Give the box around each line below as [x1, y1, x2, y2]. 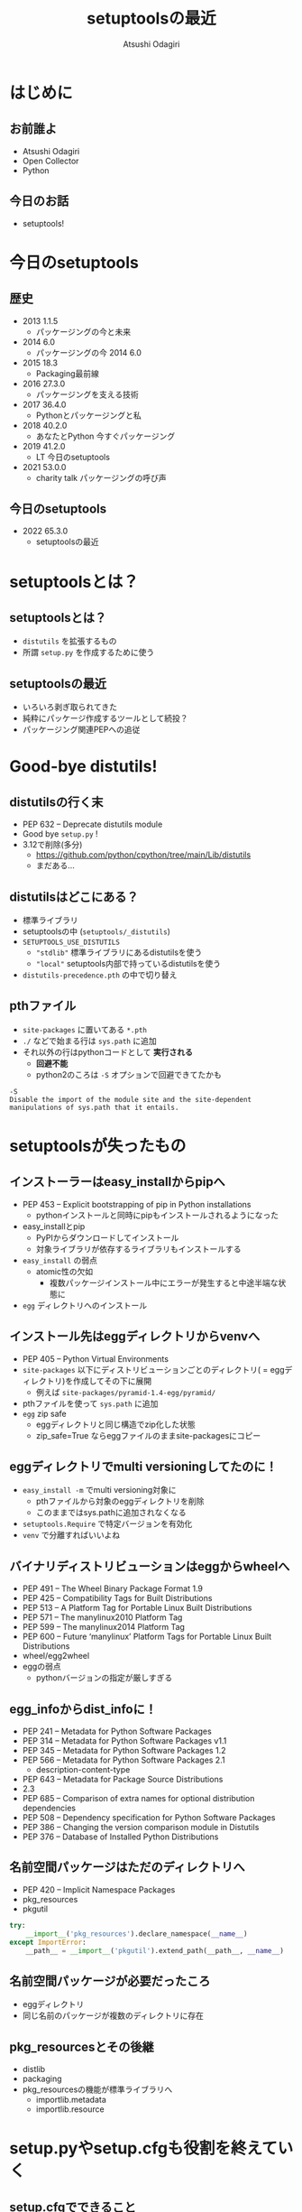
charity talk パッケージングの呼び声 [35, 472, 167, 483]
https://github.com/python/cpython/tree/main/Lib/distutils [35, 849, 252, 860]
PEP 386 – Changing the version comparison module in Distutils [22, 1822, 260, 1833]
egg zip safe [22, 1408, 68, 1419]
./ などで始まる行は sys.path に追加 [22, 1035, 157, 1046]
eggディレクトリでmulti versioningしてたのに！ [9, 1459, 278, 1475]
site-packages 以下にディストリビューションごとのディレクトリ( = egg [22, 1364, 286, 1374]
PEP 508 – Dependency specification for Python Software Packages [22, 1812, 276, 1823]
